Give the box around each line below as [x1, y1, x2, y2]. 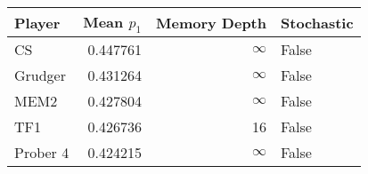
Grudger [14, 65, 67, 86]
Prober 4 [14, 142, 70, 163]
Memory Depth [155, 12, 266, 33]
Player [14, 12, 61, 33]
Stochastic [281, 12, 354, 33]
